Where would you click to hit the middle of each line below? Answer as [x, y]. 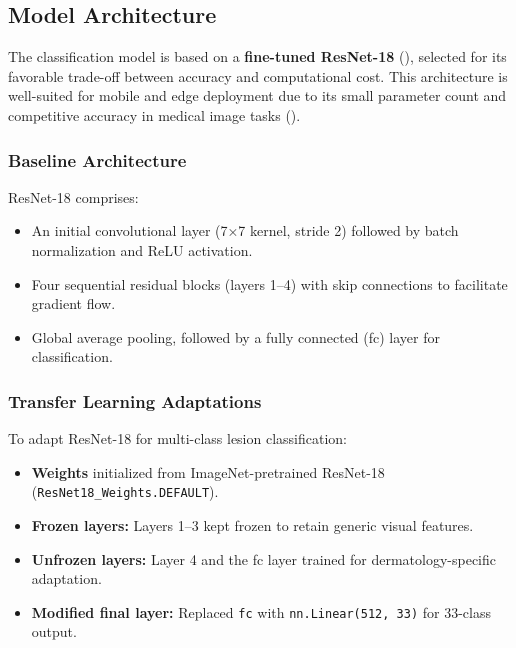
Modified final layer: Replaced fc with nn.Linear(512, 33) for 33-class [261, 611]
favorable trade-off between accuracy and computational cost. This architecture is [258, 75]
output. [54, 631]
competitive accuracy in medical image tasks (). [154, 114]
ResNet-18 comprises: [73, 196]
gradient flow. [73, 303]
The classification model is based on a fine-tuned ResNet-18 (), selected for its [257, 56]
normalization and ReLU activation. [142, 249]
